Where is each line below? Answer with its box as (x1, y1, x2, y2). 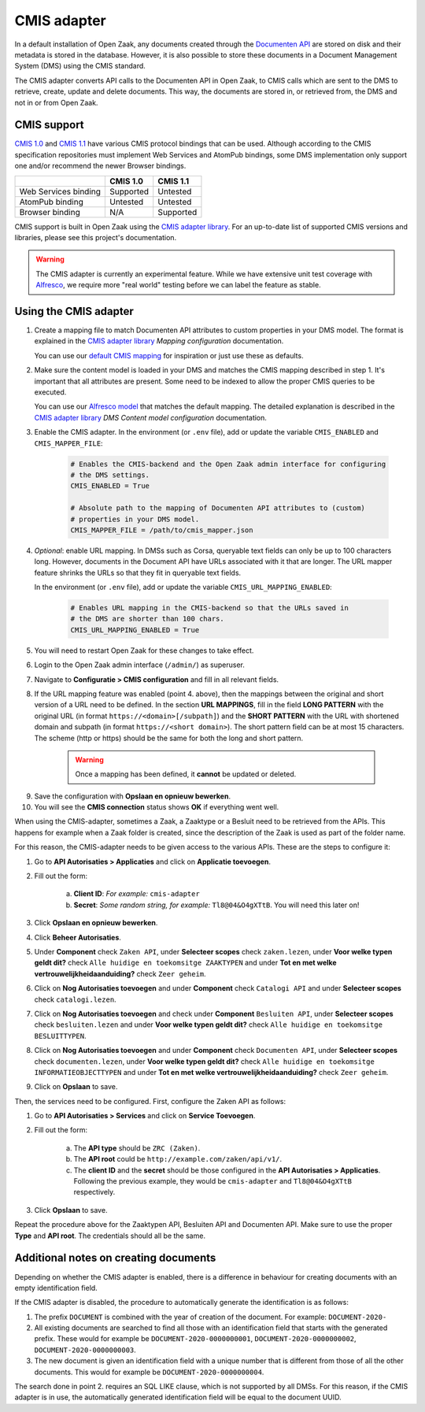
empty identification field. (14, 1283, 98, 1292)
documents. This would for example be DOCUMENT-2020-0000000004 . (34, 1367, 264, 1377)
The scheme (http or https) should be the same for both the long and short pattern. (34, 733, 304, 743)
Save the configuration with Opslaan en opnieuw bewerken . (34, 791, 231, 801)
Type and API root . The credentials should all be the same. (14, 1231, 206, 1240)
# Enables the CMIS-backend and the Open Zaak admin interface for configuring (70, 459, 386, 469)
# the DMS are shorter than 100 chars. (70, 614, 224, 624)
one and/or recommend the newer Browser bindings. (14, 161, 187, 171)
